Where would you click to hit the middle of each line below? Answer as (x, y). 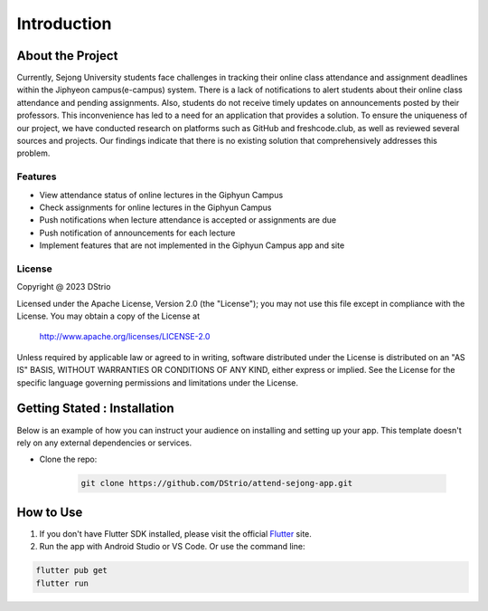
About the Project (67, 56)
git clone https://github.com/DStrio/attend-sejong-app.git (217, 483)
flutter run (62, 583)
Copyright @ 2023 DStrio (64, 287)
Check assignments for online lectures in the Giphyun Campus (155, 207)
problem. (33, 153)
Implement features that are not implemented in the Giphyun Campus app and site (192, 245)
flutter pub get (72, 571)
